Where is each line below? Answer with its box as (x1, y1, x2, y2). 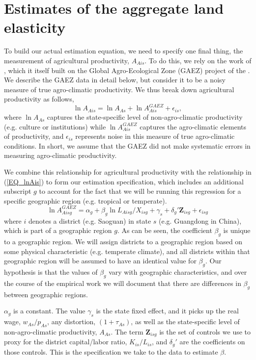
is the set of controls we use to (159, 326, 251, 336)
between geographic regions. (4, 289, 88, 299)
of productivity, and (4, 131, 64, 141)
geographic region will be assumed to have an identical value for (4, 256, 197, 266)
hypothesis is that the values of (4, 267, 98, 277)
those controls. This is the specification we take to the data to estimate (4, 346, 218, 357)
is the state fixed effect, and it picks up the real (96, 306, 239, 316)
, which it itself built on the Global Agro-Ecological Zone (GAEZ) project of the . (4, 65, 250, 75)
